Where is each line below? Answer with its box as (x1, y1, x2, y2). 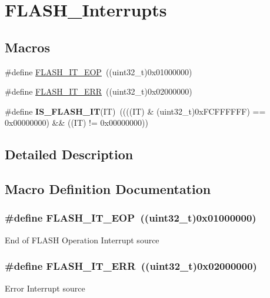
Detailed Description (5, 145, 134, 163)
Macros (5, 38, 50, 56)
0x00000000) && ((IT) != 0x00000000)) (5, 116, 148, 129)
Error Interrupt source (5, 282, 85, 294)
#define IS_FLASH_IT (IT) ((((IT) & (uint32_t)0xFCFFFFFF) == (5, 105, 266, 117)
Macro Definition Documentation (5, 180, 211, 198)
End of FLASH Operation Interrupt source (5, 233, 159, 246)
